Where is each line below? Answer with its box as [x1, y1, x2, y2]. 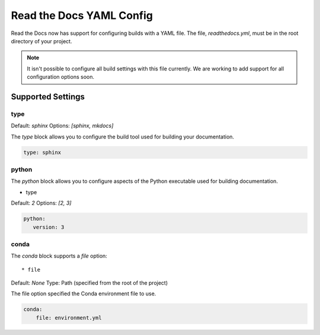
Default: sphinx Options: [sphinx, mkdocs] [11, 122, 114, 130]
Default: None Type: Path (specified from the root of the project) [11, 279, 168, 286]
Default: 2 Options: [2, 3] [11, 199, 72, 207]
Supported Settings [11, 92, 85, 102]
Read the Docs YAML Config [11, 9, 153, 22]
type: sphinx [23, 149, 62, 156]
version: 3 [33, 224, 65, 230]
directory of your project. [11, 37, 72, 44]
